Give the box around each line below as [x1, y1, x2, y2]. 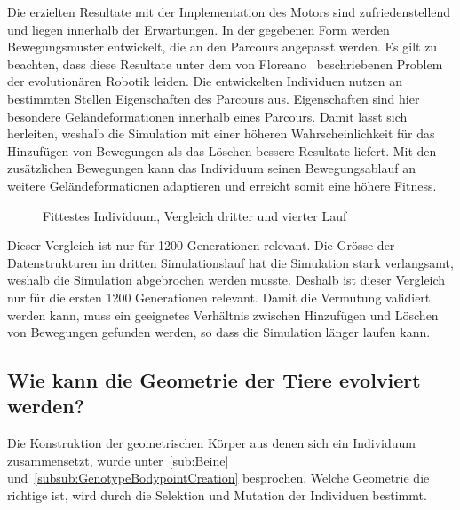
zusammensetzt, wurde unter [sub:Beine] [7, 451, 229, 469]
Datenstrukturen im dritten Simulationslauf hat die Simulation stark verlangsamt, [7, 253, 454, 271]
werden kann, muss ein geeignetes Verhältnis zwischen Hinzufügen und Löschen [7, 305, 439, 324]
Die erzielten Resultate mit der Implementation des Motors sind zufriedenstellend [7, 3, 451, 20]
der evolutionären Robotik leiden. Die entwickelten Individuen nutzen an [7, 72, 403, 90]
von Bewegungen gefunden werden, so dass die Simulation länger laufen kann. [7, 323, 431, 341]
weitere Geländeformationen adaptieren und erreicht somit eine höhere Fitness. [7, 176, 437, 194]
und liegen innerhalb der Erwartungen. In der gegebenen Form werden [7, 20, 390, 38]
